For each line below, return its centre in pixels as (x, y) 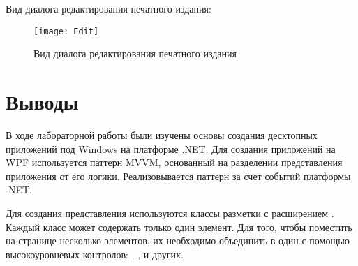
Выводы (42, 102)
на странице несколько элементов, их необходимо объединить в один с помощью (178, 241)
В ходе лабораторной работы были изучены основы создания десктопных (162, 134)
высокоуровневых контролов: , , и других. (95, 254)
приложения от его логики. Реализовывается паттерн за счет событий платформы (178, 176)
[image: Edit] (66, 31)
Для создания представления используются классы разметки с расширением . (170, 213)
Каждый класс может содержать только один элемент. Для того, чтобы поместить (179, 227)
